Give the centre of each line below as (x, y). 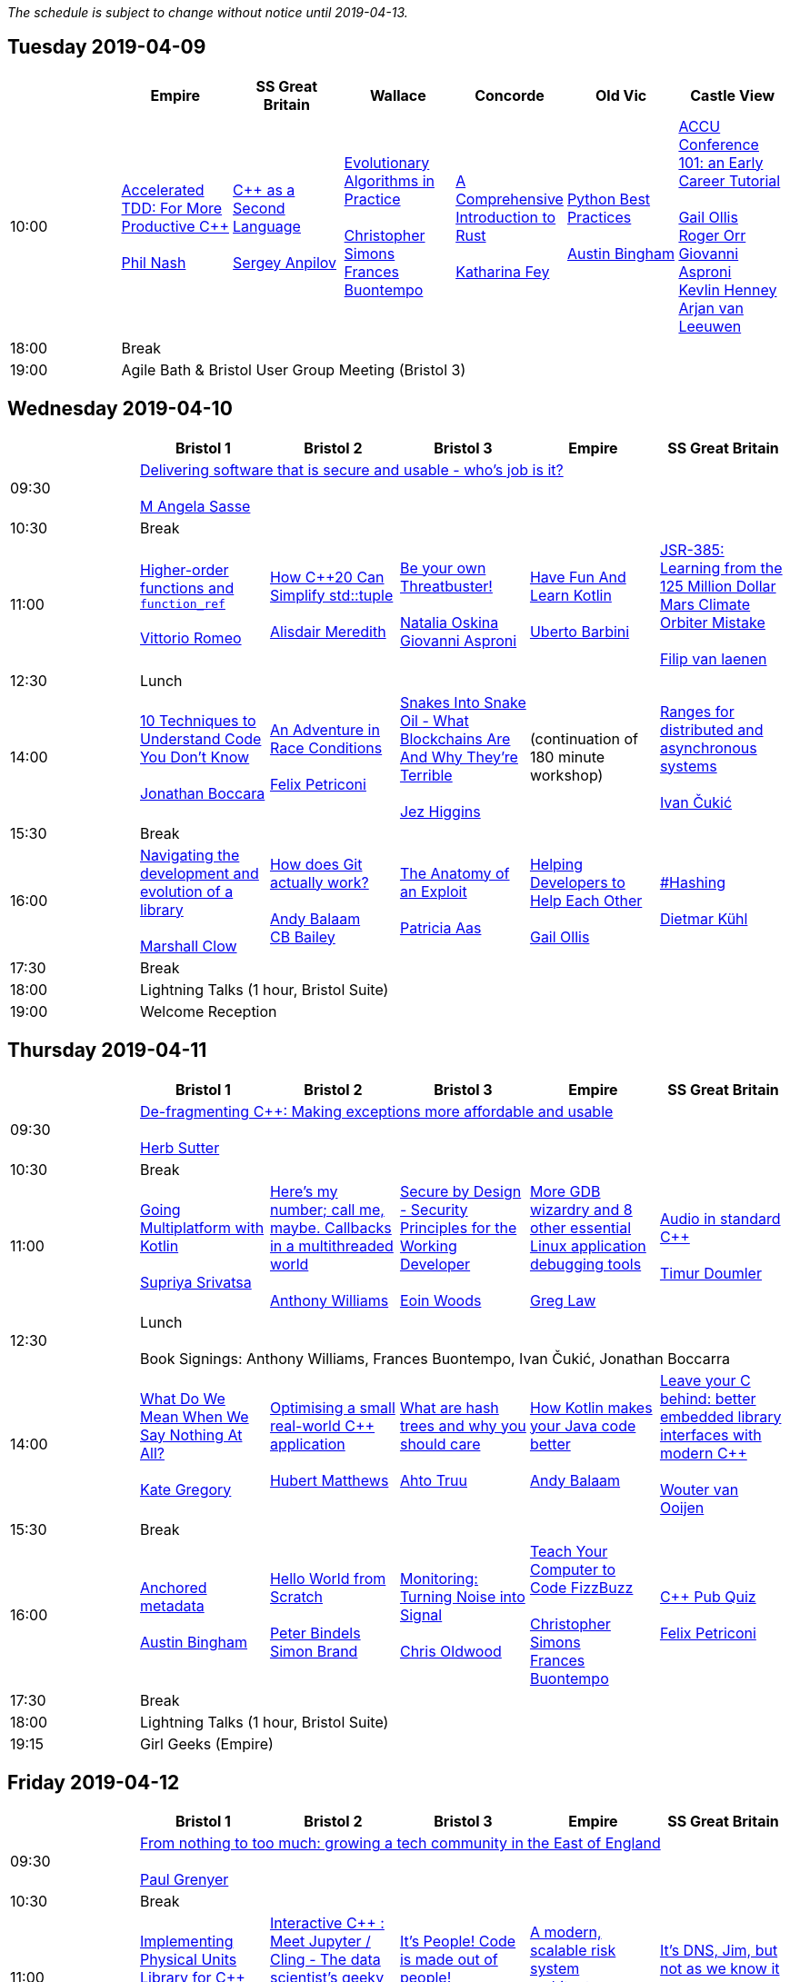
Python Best (609, 199)
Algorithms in (389, 180)
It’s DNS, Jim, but (719, 1951)
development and (199, 873)
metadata (172, 1605)
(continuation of (584, 738)
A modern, (565, 1932)
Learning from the (721, 568)
